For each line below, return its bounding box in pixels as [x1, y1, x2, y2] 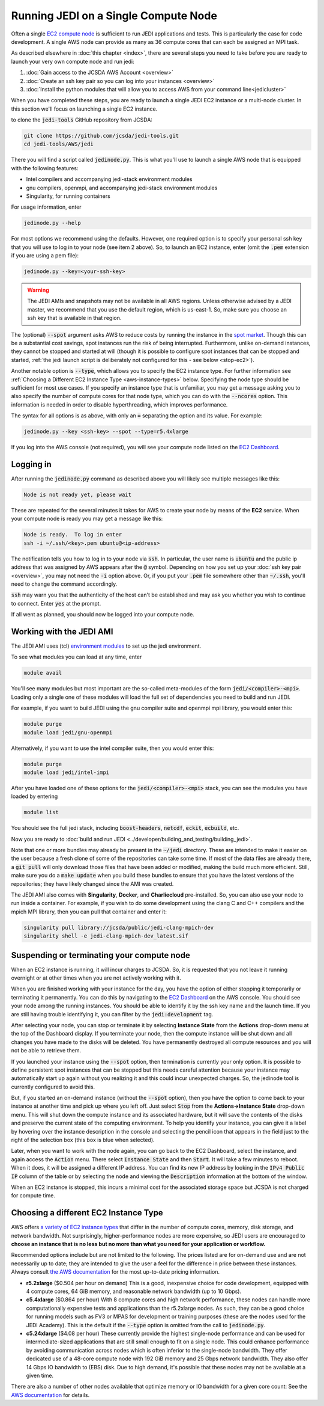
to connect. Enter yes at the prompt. [11, 600, 101, 607]
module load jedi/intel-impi [23, 769, 110, 776]
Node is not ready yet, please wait [23, 491, 132, 499]
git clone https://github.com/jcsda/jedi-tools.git [23, 132, 179, 140]
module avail [23, 669, 62, 677]
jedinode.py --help [23, 219, 81, 227]
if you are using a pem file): [11, 252, 79, 259]
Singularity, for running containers [26, 192, 110, 200]
